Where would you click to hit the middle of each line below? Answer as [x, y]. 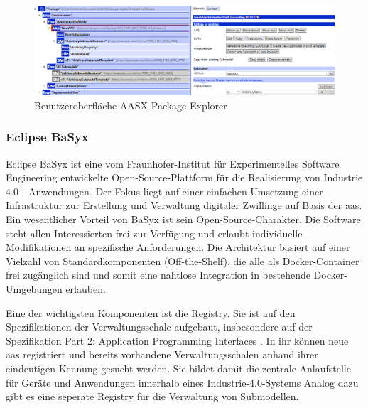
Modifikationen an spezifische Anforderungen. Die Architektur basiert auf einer [178, 247]
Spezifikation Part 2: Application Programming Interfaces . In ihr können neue [177, 340]
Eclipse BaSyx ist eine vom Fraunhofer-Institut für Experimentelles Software [173, 163]
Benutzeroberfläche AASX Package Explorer [131, 105]
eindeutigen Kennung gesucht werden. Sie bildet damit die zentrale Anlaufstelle [178, 368]
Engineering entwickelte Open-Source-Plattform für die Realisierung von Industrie [184, 177]
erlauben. [86, 289]
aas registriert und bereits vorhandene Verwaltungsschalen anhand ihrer [162, 354]
